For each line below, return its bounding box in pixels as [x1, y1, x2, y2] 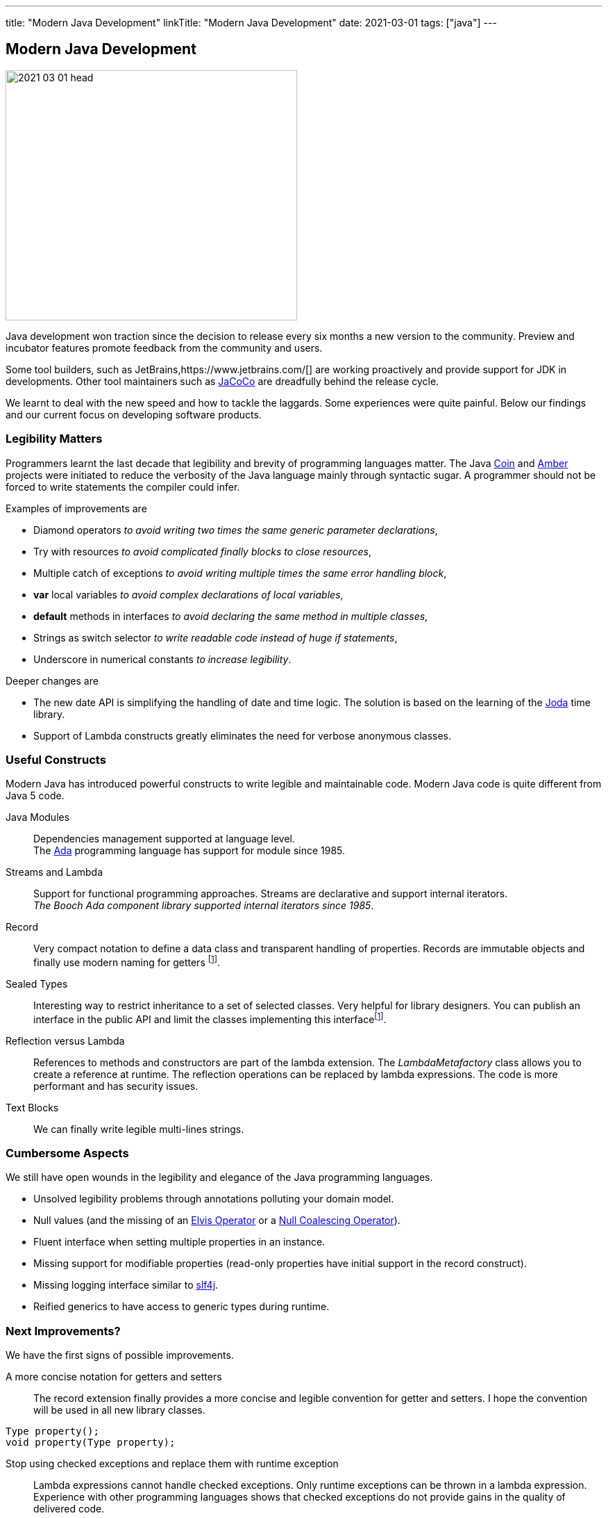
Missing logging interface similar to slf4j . [33, 1279, 219, 1291]
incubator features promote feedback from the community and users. [6, 341, 323, 354]
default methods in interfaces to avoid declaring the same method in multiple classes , [33, 610, 428, 622]
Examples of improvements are [6, 502, 147, 514]
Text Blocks [6, 1101, 59, 1113]
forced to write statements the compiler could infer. [6, 480, 240, 493]
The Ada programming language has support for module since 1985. [33, 844, 346, 857]
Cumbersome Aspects [6, 1146, 129, 1161]
